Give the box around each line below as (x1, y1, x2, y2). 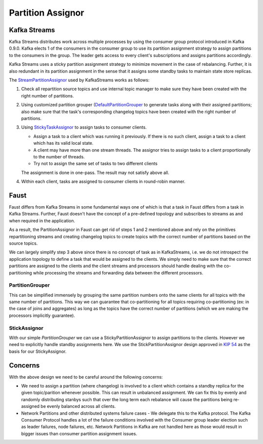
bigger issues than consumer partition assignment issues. (21, 430, 137, 436)
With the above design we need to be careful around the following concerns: (9, 374, 163, 380)
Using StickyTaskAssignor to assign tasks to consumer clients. (21, 124, 147, 130)
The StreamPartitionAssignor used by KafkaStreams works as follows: (9, 77, 150, 83)
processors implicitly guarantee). (9, 312, 75, 318)
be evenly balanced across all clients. (40, 404, 116, 409)
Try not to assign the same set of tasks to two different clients (33, 161, 158, 167)
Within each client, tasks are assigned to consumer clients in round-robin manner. (21, 178, 186, 185)
